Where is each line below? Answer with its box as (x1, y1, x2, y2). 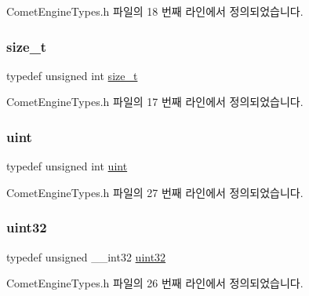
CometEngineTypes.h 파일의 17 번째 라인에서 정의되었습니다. (6, 93, 304, 110)
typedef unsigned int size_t (6, 67, 138, 83)
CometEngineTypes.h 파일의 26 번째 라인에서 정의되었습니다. (6, 275, 304, 291)
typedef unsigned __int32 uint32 (6, 248, 166, 265)
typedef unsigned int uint (6, 158, 128, 174)
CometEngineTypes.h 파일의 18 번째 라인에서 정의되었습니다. (6, 3, 304, 19)
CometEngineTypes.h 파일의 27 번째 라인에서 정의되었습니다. (6, 184, 304, 200)
